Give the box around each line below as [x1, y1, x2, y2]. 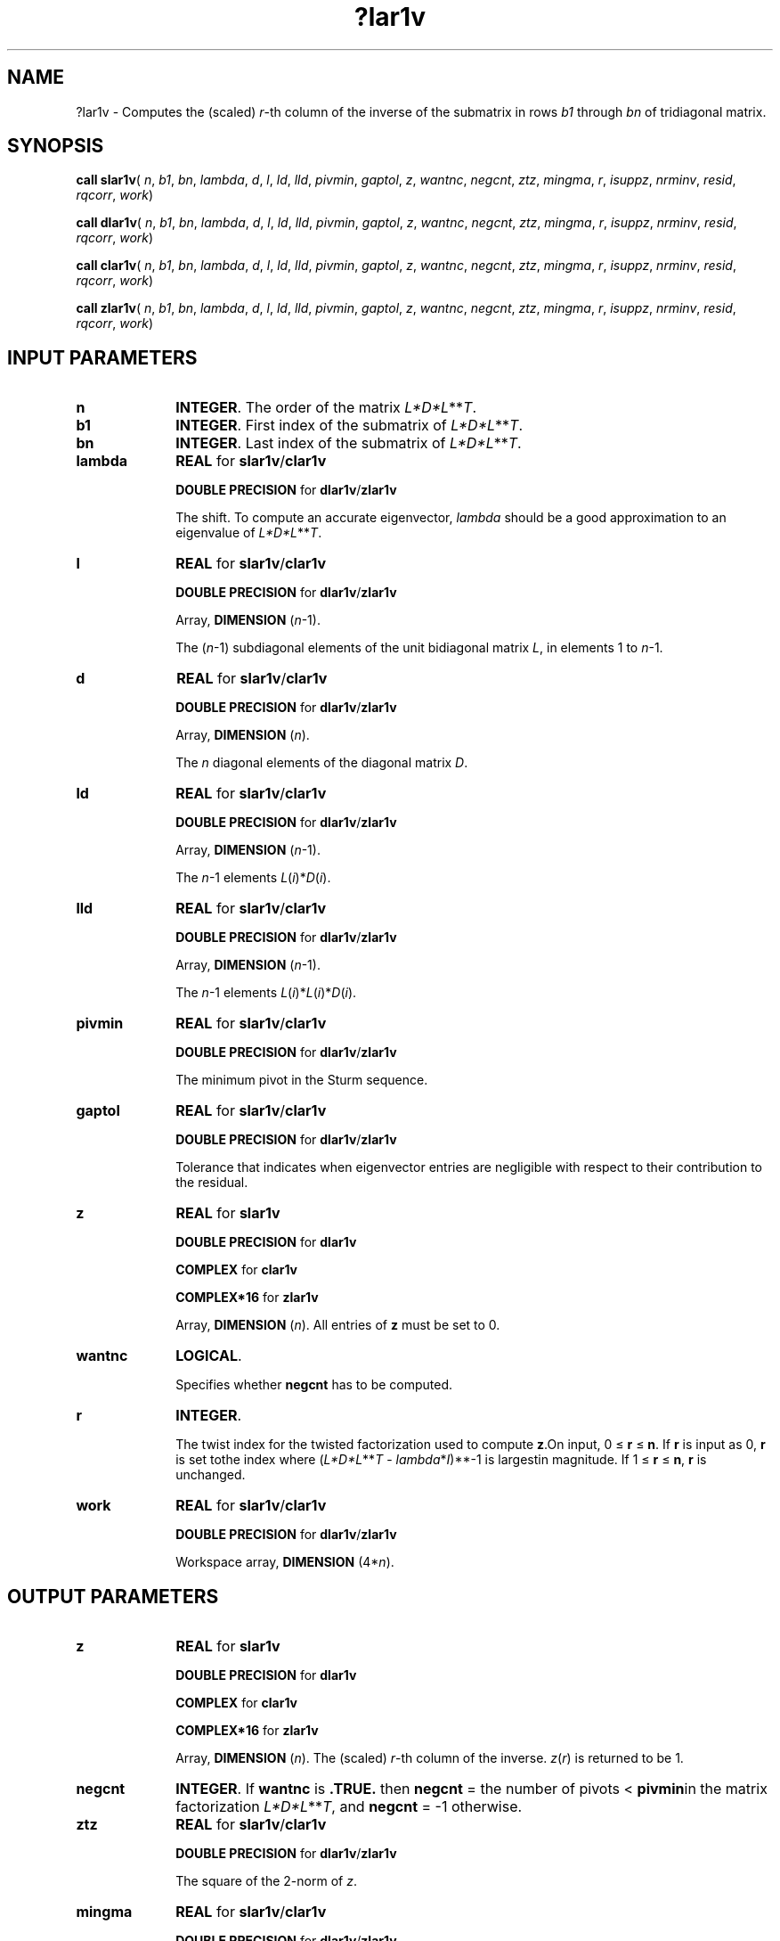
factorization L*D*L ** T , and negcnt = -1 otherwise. [175, 1798, 523, 1816]
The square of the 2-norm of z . [175, 1873, 357, 1889]
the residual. [175, 1175, 248, 1191]
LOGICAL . [175, 1347, 242, 1365]
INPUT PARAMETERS [7, 346, 198, 369]
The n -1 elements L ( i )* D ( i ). [175, 870, 331, 886]
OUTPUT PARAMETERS [7, 1585, 219, 1608]
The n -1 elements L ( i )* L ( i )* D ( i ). [175, 985, 357, 1001]
